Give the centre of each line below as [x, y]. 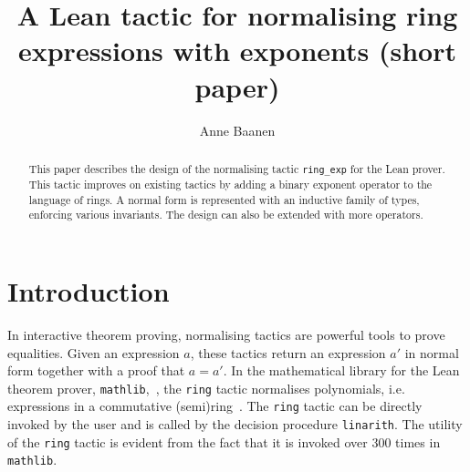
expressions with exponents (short [237, 51]
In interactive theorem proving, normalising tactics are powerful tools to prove [226, 334]
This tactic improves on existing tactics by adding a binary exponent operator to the [230, 185]
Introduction [89, 291]
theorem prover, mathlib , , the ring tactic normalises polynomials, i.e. [206, 388]
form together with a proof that [96, 370]
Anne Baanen [237, 130]
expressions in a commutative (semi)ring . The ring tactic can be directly [215, 406]
